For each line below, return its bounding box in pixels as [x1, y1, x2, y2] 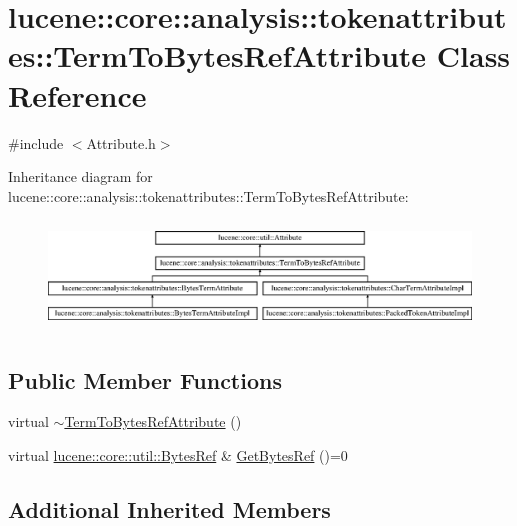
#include [8, 132, 64, 153]
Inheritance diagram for [8, 166, 153, 187]
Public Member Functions [8, 364, 282, 395]
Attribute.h [86, 132, 156, 153]
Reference [8, 74, 147, 115]
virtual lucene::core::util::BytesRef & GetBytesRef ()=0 [8, 445, 348, 466]
